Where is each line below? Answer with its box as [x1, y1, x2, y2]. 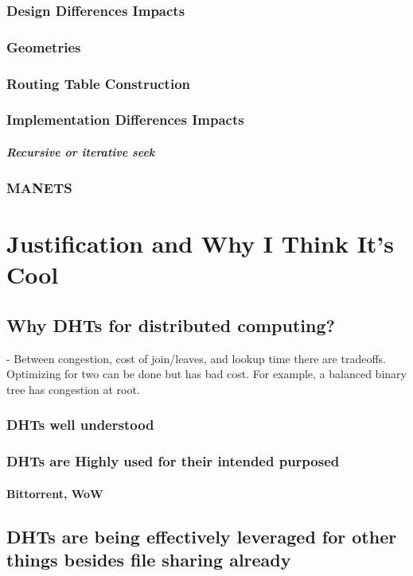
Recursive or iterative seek [6, 143, 155, 160]
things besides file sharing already [6, 547, 291, 572]
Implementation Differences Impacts [6, 110, 244, 130]
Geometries [6, 37, 81, 56]
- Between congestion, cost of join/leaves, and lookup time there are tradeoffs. [6, 350, 386, 366]
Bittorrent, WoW [6, 485, 103, 501]
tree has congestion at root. [6, 381, 140, 397]
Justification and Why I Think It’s [6, 227, 395, 260]
